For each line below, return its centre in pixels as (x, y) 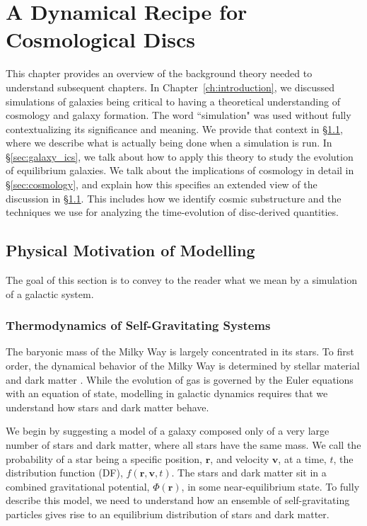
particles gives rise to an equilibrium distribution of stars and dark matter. (168, 514)
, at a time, (302, 458)
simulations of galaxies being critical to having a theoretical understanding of (173, 101)
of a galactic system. (50, 293)
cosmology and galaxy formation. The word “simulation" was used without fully (179, 115)
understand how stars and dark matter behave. (107, 407)
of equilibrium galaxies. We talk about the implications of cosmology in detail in (180, 170)
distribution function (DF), (64, 473)
